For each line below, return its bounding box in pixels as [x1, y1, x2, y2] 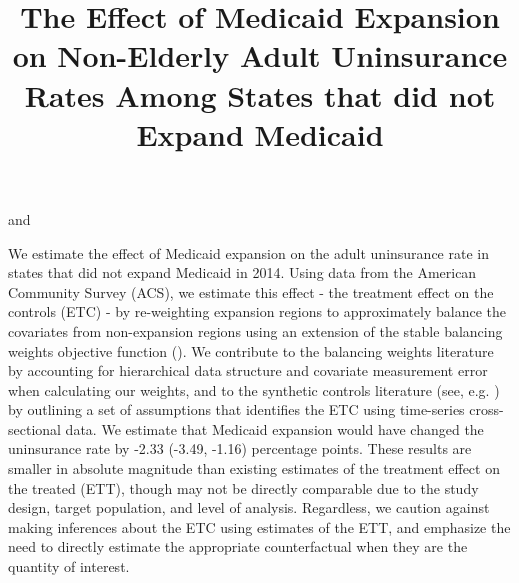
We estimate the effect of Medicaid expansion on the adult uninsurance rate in [8, 242, 489, 263]
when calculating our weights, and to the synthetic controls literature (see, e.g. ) [8, 379, 500, 400]
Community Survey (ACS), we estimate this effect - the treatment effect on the [8, 281, 494, 302]
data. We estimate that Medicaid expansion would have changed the [65, 418, 484, 439]
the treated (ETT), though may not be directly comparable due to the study [8, 477, 479, 498]
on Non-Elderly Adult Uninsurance [12, 35, 508, 76]
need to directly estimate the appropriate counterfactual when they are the [8, 536, 468, 557]
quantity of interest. [8, 556, 130, 577]
